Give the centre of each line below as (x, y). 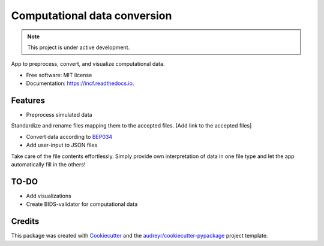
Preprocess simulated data (59, 115)
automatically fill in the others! (48, 164)
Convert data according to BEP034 (69, 136)
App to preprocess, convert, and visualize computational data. (88, 64)
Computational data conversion (91, 16)
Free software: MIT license (59, 75)
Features (28, 100)
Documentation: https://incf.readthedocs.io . (80, 83)
